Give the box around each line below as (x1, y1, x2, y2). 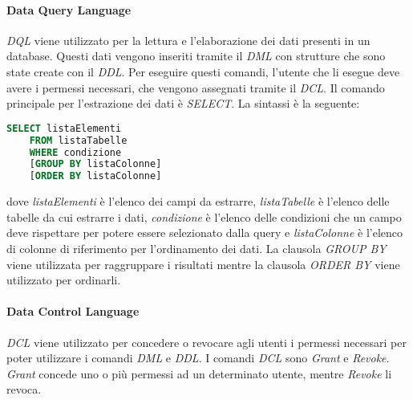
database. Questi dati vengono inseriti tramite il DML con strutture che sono (6, 47, 386, 64)
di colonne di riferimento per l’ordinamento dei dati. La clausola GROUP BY (6, 239, 387, 256)
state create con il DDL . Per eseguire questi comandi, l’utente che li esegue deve (6, 63, 400, 80)
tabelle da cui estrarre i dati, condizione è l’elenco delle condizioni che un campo (6, 208, 402, 225)
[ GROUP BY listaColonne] (29, 158, 162, 170)
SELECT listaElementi (6, 122, 122, 134)
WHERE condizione (29, 146, 122, 158)
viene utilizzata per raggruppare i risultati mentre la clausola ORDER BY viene (6, 255, 400, 272)
